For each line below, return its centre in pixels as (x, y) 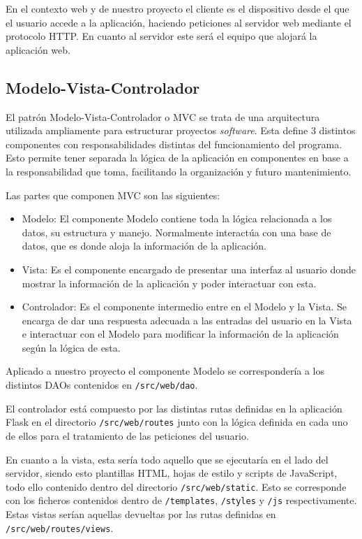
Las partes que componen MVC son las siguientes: (113, 195)
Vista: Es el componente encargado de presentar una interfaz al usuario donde (189, 269)
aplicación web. (38, 49)
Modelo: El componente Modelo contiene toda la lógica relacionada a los (177, 218)
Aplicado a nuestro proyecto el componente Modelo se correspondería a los (165, 371)
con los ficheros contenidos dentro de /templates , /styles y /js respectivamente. (181, 500)
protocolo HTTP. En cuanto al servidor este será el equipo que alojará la (161, 36)
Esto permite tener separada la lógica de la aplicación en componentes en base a (177, 158)
